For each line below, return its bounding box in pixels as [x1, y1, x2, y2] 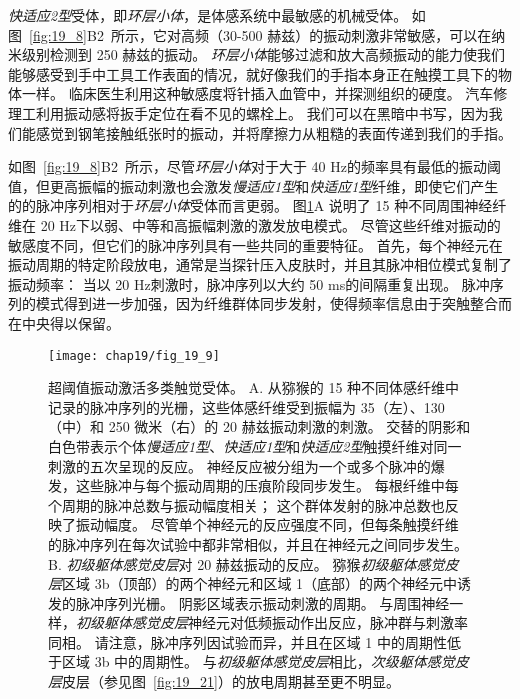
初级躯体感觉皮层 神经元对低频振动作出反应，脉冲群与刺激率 [76, 612, 468, 633]
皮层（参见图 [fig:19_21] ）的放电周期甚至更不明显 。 [62, 671, 400, 692]
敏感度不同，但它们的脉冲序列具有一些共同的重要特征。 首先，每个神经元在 [8, 234, 503, 255]
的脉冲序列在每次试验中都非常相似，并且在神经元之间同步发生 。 [48, 533, 468, 554]
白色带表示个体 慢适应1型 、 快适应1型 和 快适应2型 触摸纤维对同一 [48, 435, 462, 456]
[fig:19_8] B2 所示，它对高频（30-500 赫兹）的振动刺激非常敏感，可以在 [29, 24, 492, 45]
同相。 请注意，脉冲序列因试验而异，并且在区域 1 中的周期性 [48, 631, 447, 652]
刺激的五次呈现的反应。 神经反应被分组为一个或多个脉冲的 [48, 455, 431, 476]
